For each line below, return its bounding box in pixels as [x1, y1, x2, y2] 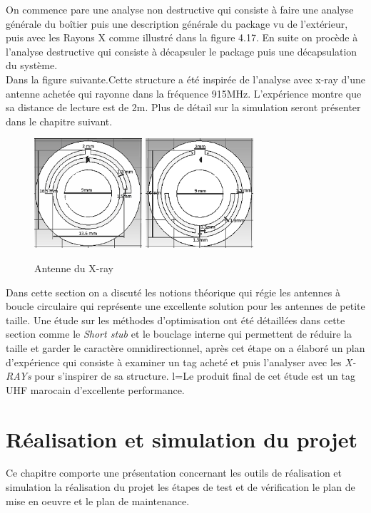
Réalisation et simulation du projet [6, 424, 357, 453]
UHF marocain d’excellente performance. [6, 382, 185, 397]
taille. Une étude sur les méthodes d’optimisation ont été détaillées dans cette [6, 312, 345, 327]
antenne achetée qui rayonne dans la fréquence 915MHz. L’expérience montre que [6, 85, 362, 100]
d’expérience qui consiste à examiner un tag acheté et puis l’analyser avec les [6, 354, 342, 369]
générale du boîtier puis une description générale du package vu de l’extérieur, [6, 16, 348, 31]
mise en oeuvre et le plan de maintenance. [6, 493, 190, 508]
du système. [6, 58, 58, 73]
